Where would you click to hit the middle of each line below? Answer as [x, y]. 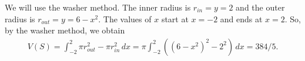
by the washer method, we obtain [65, 30]
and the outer [260, 7]
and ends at [241, 18]
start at [175, 18]
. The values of [125, 18]
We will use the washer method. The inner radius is [98, 7]
